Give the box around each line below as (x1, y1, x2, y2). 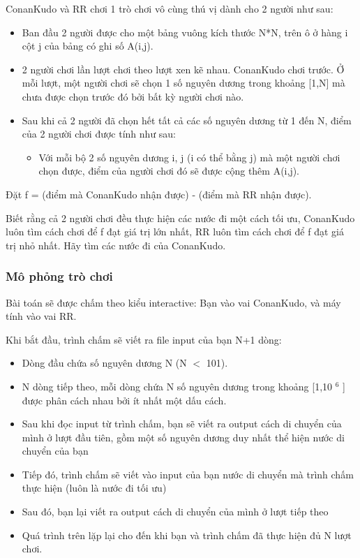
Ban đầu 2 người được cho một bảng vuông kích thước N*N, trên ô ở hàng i (22, 24, 348, 39)
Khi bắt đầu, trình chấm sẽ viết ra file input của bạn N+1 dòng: (6, 332, 282, 346)
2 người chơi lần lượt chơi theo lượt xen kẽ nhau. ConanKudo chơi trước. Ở (22, 61, 345, 76)
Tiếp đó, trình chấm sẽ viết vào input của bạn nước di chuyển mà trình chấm (22, 467, 354, 481)
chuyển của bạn (22, 443, 89, 458)
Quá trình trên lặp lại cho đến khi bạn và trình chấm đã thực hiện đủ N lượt (22, 527, 352, 542)
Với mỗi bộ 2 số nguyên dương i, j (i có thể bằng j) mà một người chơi (38, 149, 340, 164)
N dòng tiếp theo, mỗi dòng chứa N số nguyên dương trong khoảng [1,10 (22, 379, 333, 393)
